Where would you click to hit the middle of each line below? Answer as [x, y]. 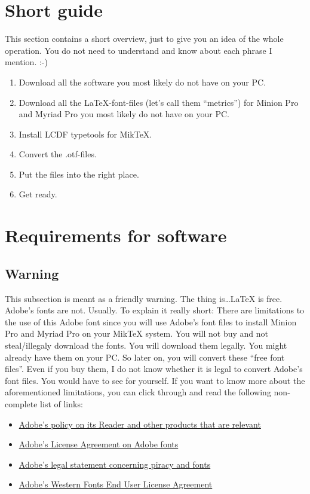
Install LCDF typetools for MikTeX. [85, 134]
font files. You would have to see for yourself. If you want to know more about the [155, 380]
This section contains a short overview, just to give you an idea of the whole [144, 39]
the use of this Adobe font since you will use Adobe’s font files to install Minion [151, 321]
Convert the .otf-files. [58, 154]
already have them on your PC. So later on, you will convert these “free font [145, 357]
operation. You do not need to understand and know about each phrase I [139, 50]
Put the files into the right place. [79, 174]
